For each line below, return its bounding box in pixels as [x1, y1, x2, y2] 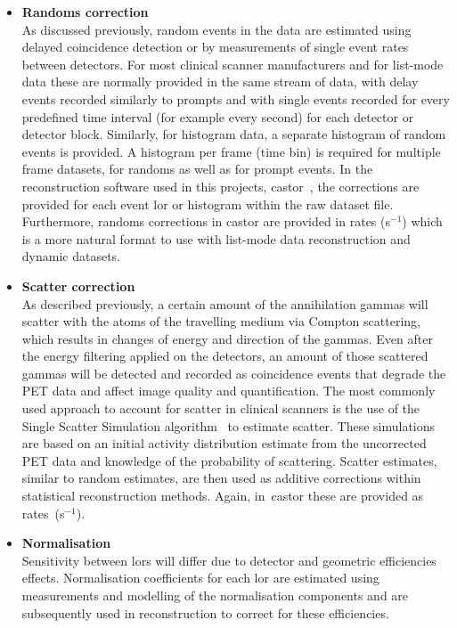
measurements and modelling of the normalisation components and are [21, 586, 409, 604]
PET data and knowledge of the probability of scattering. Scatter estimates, [21, 451, 437, 469]
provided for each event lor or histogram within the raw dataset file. [21, 194, 394, 213]
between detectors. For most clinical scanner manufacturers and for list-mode [21, 54, 444, 73]
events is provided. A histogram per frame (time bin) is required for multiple [21, 142, 441, 160]
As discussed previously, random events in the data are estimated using [21, 20, 412, 38]
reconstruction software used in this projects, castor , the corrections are [21, 176, 420, 195]
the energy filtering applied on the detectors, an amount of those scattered [21, 347, 428, 365]
